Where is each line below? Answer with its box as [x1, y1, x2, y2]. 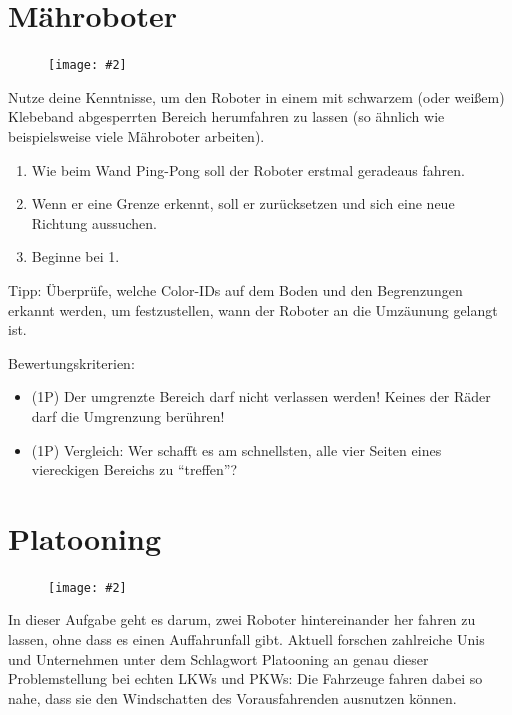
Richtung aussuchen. [31, 212, 157, 233]
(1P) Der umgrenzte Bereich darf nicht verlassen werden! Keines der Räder [31, 386, 491, 407]
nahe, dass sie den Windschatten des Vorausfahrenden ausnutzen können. [8, 687, 457, 708]
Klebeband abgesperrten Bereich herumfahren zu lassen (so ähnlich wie [8, 106, 445, 127]
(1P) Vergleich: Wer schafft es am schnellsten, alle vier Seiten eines [31, 439, 442, 460]
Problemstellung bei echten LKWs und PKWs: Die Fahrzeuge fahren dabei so [8, 668, 483, 689]
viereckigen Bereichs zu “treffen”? [31, 459, 238, 480]
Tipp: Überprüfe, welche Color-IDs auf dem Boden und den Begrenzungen [8, 279, 463, 300]
